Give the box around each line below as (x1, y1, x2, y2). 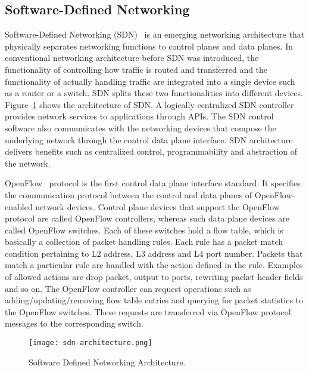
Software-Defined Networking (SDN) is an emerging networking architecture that (5, 28, 305, 41)
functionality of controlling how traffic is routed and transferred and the (5, 63, 268, 75)
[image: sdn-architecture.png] (29, 339, 152, 348)
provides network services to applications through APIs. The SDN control (5, 110, 274, 122)
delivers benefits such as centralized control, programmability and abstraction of (5, 145, 298, 158)
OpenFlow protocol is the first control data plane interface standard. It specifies (5, 177, 301, 189)
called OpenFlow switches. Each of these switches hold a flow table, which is (5, 223, 283, 236)
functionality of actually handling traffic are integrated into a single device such (5, 75, 295, 87)
